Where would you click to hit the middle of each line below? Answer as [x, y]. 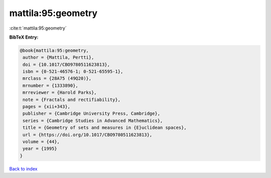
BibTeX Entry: [24, 37]
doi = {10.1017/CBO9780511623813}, [66, 64]
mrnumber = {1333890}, [51, 85]
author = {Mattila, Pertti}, [58, 57]
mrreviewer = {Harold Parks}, [60, 93]
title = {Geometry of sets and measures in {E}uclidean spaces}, [105, 128]
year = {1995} [40, 149]
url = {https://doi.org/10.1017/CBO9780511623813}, [88, 135]
